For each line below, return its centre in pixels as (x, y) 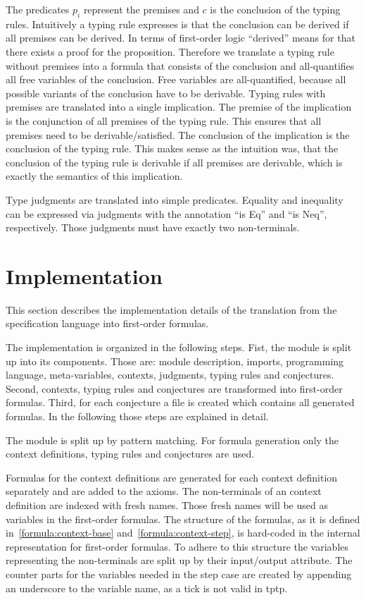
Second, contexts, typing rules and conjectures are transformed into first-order (174, 388)
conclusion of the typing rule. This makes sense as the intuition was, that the (172, 148)
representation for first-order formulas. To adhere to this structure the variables (177, 546)
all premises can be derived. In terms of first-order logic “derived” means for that (181, 38)
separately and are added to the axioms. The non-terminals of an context (164, 491)
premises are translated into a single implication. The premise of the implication (179, 107)
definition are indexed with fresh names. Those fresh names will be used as (167, 504)
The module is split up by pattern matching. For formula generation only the (172, 440)
